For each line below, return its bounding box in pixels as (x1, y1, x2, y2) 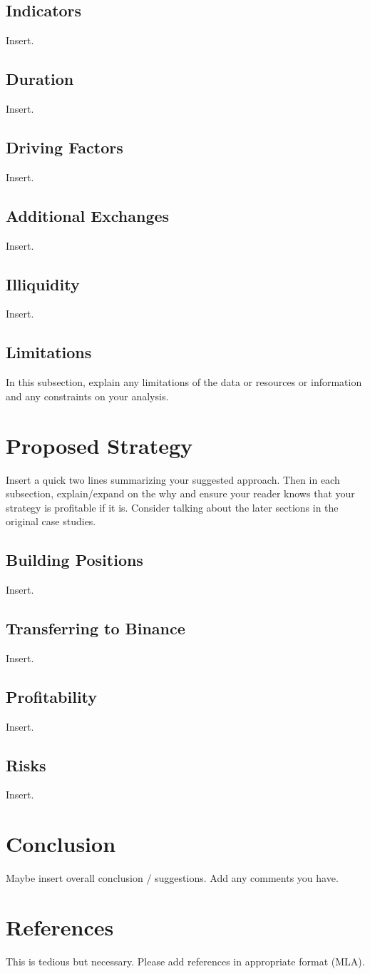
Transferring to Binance (6, 617, 185, 639)
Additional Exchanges (6, 204, 170, 226)
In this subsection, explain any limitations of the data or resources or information (6, 375, 362, 390)
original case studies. (6, 514, 96, 529)
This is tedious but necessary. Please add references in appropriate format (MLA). (6, 953, 365, 968)
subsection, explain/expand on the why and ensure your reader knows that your (6, 486, 355, 501)
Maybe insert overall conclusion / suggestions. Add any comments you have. (6, 871, 339, 886)
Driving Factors (6, 136, 123, 158)
